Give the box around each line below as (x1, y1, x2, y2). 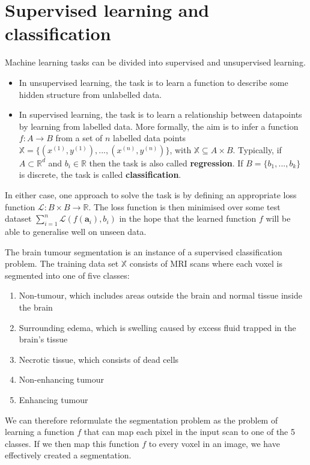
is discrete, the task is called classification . (19, 168, 181, 181)
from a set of (55, 132, 103, 144)
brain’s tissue (19, 333, 68, 345)
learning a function (5, 425, 74, 438)
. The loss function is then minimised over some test (88, 200, 281, 213)
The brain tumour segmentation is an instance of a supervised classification (5, 245, 282, 258)
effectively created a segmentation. (5, 449, 132, 461)
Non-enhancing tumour (19, 373, 105, 386)
